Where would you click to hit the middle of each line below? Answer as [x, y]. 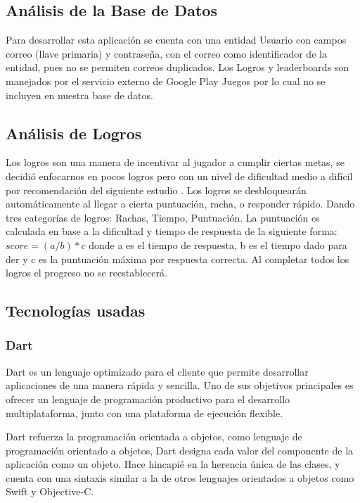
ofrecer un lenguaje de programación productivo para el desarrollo [148, 399]
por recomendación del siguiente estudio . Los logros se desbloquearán [156, 190]
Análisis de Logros [74, 133]
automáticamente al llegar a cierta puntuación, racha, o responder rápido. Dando [180, 204]
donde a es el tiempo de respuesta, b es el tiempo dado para [218, 244]
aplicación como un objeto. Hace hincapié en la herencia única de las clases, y [173, 464]
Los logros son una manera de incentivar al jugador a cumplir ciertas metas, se [175, 162]
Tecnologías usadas [76, 311]
